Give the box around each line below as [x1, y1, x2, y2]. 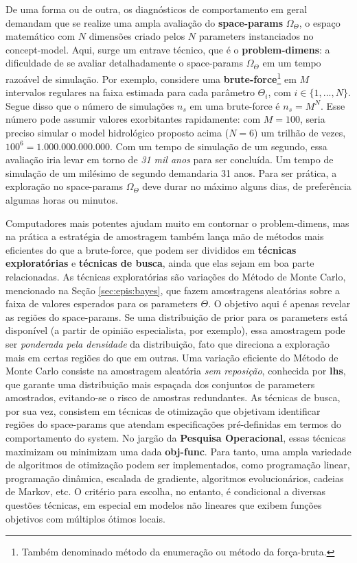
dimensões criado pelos [89, 29, 185, 43]
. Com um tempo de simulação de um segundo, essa [109, 139, 327, 153]
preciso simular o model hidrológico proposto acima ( [5, 125, 229, 139]
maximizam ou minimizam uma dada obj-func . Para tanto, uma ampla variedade [5, 444, 352, 458]
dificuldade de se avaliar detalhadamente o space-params [5, 56, 244, 70]
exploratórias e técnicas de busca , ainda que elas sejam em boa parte [5, 256, 314, 270]
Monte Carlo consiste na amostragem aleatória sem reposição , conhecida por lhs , [5, 363, 346, 378]
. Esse [320, 98, 345, 112]
